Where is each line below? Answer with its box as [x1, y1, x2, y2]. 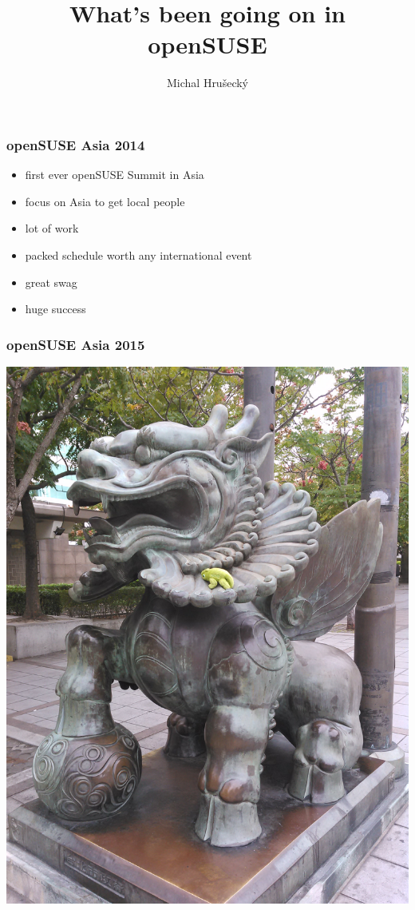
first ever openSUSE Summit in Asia [25, 166, 204, 183]
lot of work [25, 220, 79, 236]
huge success [25, 300, 86, 317]
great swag [25, 273, 77, 290]
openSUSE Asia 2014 [6, 134, 145, 154]
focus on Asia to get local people [25, 193, 185, 209]
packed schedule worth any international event [25, 246, 252, 263]
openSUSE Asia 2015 [6, 334, 145, 354]
